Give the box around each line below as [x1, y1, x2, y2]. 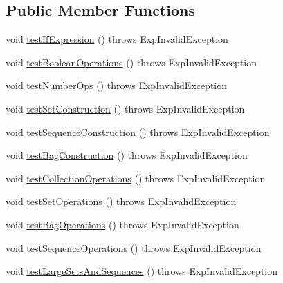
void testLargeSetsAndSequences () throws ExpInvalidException [6, 264, 278, 278]
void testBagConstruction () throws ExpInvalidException [6, 148, 248, 162]
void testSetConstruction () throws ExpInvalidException [6, 101, 245, 115]
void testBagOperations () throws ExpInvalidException [6, 217, 239, 231]
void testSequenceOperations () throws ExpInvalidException [6, 240, 262, 255]
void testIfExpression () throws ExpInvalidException [6, 32, 228, 46]
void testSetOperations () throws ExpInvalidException [6, 194, 237, 208]
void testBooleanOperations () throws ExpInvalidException [6, 55, 257, 69]
